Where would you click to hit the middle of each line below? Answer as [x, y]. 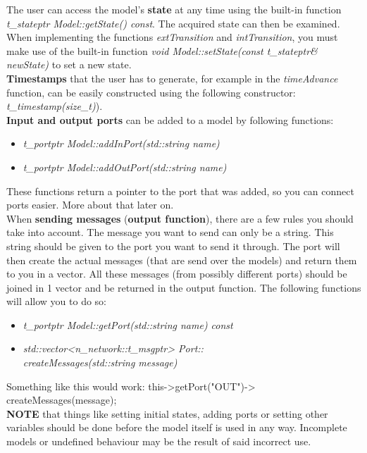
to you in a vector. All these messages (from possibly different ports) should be [177, 274]
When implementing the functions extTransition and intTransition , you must [172, 37]
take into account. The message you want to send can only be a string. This [170, 232]
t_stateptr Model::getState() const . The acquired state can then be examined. [173, 23]
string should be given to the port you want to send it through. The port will [173, 246]
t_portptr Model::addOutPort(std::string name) [125, 167]
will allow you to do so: [57, 301]
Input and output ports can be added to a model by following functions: [170, 119]
